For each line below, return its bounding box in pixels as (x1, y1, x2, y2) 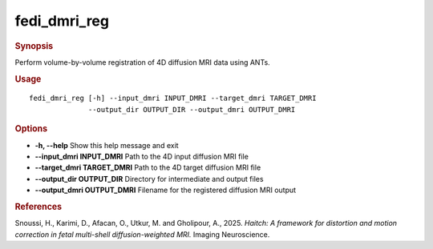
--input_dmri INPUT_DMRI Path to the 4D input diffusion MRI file (34, 151, 249, 161)
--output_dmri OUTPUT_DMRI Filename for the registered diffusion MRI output (34, 185, 297, 195)
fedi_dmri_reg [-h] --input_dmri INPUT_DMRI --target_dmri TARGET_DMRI (29, 94, 317, 103)
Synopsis (14, 40, 54, 51)
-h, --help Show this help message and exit (34, 140, 180, 150)
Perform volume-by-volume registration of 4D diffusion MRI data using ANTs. (14, 57, 270, 67)
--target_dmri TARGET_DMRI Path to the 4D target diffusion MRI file (34, 163, 261, 172)
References (14, 201, 63, 212)
